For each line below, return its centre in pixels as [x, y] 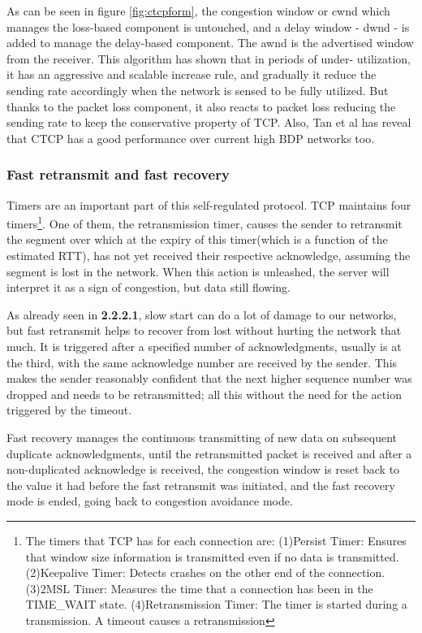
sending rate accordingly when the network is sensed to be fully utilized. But [198, 90]
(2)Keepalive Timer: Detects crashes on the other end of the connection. [205, 572]
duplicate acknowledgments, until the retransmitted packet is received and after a [209, 453]
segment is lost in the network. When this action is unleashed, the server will [198, 271]
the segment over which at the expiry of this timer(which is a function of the [197, 239]
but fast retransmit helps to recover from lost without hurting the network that [204, 330]
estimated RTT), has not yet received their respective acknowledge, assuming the [209, 255]
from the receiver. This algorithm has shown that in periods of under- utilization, [209, 58]
